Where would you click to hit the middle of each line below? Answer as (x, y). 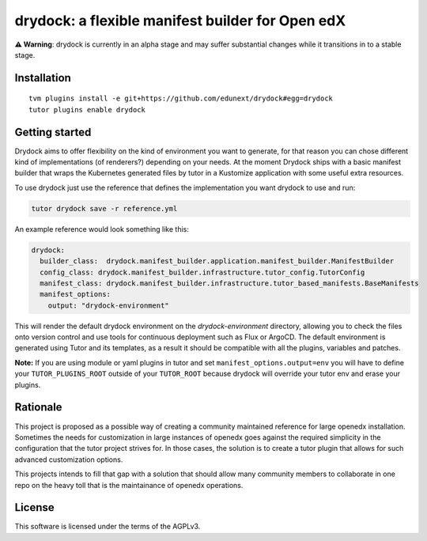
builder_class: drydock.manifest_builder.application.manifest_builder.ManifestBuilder (217, 261)
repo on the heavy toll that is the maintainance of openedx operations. (129, 485)
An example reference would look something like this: (102, 229)
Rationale (38, 407)
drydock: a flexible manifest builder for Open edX (180, 21)
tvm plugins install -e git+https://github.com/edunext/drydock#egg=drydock (181, 98)
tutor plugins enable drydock (87, 110)
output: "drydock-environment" (108, 305)
